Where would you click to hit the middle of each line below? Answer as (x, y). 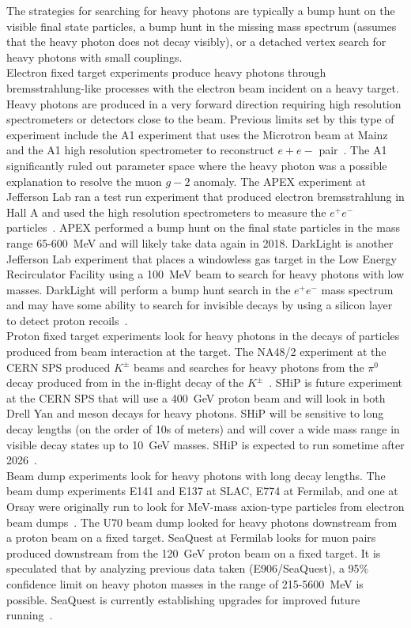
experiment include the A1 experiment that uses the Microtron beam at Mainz (197, 134)
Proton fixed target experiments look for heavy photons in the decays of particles (203, 336)
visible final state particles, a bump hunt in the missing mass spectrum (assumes (202, 26)
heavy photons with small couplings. (94, 57)
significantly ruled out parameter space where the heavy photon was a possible (197, 165)
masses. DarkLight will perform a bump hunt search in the (149, 289)
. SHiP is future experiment (336, 382)
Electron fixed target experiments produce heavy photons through (166, 72)
